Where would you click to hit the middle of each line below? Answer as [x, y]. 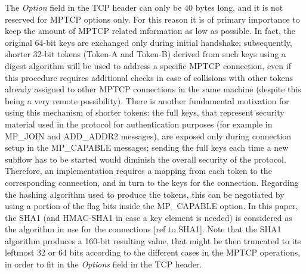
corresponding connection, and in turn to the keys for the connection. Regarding [152, 182]
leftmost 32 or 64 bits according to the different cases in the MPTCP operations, [153, 252]
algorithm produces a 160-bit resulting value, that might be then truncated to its [153, 240]
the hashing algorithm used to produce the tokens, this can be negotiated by [145, 194]
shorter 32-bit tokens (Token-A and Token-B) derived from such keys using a [145, 54]
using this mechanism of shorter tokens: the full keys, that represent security [145, 112]
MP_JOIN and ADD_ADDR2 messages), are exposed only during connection [148, 136]
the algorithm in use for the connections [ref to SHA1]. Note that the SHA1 [143, 229]
